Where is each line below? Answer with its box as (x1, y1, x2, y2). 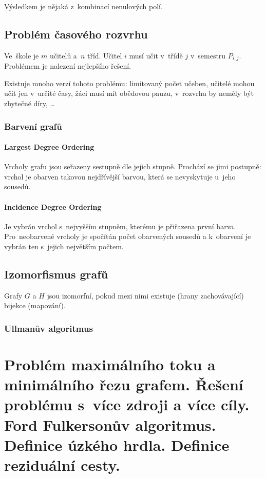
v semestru (190, 50, 226, 61)
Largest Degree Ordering (4, 142, 94, 152)
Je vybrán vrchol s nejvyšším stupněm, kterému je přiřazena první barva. (4, 221, 236, 231)
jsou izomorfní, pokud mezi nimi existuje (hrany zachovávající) (47, 290, 244, 301)
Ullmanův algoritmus (4, 322, 93, 334)
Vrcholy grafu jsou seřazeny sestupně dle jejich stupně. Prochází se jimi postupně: (4, 161, 261, 172)
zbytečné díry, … (4, 98, 55, 109)
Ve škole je (4, 50, 39, 61)
